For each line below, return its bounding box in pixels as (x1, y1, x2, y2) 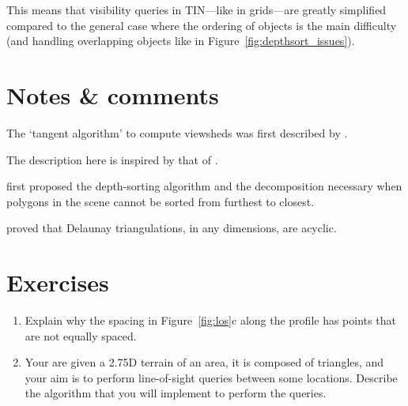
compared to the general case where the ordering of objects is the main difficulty (6, 17, 397, 33)
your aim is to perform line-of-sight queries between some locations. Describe (25, 369, 398, 385)
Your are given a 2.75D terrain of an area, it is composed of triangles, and (25, 354, 384, 370)
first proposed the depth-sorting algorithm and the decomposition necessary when (6, 178, 402, 194)
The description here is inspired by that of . (6, 151, 218, 167)
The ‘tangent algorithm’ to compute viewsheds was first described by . (6, 124, 348, 141)
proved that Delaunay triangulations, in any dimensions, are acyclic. (6, 220, 337, 236)
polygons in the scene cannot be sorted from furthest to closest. (6, 193, 315, 209)
